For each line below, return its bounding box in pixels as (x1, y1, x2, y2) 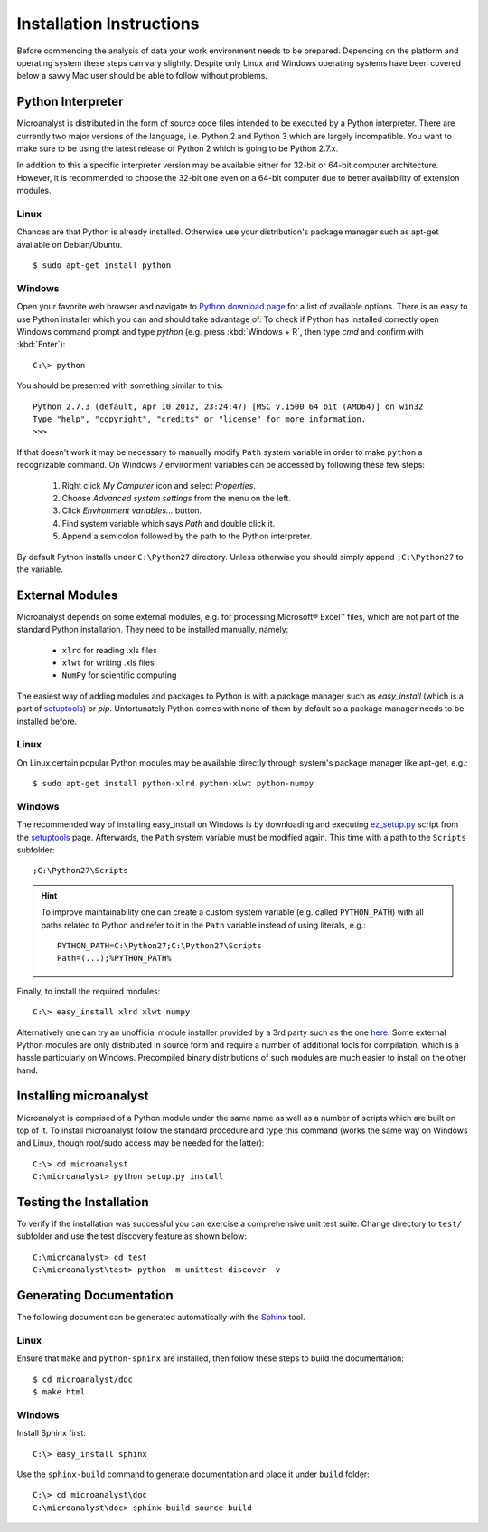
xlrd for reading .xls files (61, 644, 157, 655)
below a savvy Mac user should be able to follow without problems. (16, 71, 268, 81)
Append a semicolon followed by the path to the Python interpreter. (61, 530, 313, 542)
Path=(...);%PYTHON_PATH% (57, 953, 172, 964)
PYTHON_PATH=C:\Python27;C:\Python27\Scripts (57, 940, 262, 950)
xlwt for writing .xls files (61, 657, 155, 668)
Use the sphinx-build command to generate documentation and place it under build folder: (16, 1469, 370, 1480)
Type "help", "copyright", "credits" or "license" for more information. (33, 414, 367, 424)
